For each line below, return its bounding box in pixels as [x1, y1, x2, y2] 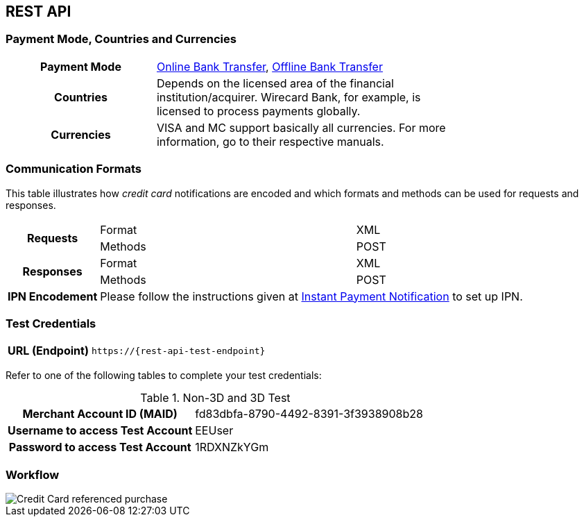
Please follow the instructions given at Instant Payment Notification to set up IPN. [100, 289, 523, 303]
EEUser [195, 423, 234, 438]
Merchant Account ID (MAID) [22, 407, 178, 421]
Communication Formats [6, 162, 142, 176]
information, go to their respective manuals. [156, 134, 384, 149]
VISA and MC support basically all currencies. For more [156, 120, 446, 135]
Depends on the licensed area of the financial [156, 76, 394, 90]
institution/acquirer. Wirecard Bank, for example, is [156, 90, 421, 104]
